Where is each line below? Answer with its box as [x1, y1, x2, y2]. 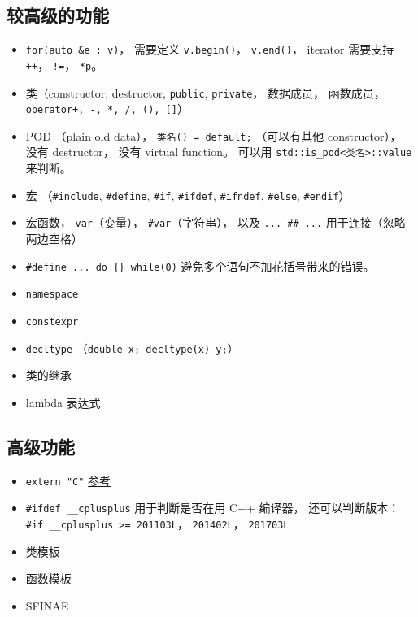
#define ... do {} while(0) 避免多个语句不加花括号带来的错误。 [25, 257, 375, 274]
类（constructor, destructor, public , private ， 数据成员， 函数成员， [25, 84, 385, 101]
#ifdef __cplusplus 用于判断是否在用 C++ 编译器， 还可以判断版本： [25, 499, 400, 516]
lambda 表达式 [25, 393, 101, 411]
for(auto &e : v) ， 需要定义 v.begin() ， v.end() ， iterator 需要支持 [25, 41, 394, 58]
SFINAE [25, 597, 69, 614]
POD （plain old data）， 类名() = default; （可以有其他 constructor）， [25, 127, 402, 144]
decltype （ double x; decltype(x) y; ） [25, 339, 239, 356]
